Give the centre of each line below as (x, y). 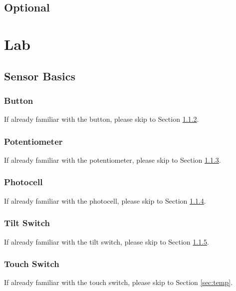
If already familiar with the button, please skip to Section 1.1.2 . (102, 119)
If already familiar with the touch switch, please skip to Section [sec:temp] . (118, 282)
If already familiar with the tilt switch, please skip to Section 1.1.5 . (107, 241)
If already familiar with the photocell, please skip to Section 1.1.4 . (105, 200)
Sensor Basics (40, 76)
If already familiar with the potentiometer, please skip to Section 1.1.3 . (113, 159)
